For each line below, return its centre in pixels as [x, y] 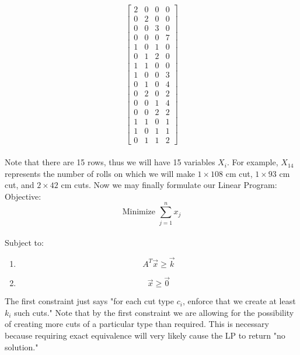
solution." [22, 347]
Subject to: [24, 243]
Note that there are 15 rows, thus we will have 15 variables [110, 162]
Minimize [139, 212]
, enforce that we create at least [239, 301]
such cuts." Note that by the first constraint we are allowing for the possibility [154, 312]
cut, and [20, 185]
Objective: [23, 196]
